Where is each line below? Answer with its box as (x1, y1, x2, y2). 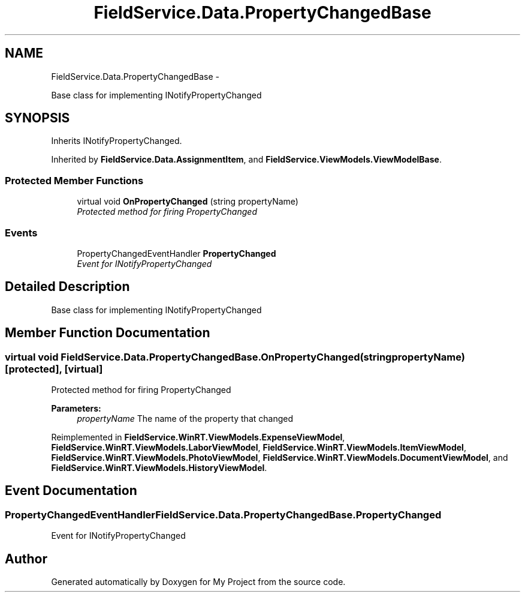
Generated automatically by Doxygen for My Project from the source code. (51, 577, 346, 587)
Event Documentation (5, 483, 137, 499)
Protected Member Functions (5, 174, 144, 187)
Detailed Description (5, 279, 130, 295)
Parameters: (51, 403, 101, 413)
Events (5, 226, 38, 239)
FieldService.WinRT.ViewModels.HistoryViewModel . (51, 463, 267, 473)
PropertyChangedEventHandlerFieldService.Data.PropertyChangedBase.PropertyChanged (5, 508, 442, 521)
